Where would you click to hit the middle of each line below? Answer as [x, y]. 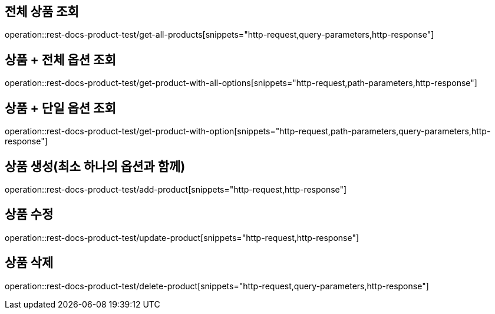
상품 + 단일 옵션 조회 [60, 108]
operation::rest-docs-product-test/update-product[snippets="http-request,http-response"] [182, 237]
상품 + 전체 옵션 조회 [60, 60]
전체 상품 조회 [42, 11]
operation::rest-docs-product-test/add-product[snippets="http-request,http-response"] [176, 189]
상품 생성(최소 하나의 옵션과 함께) [95, 166]
